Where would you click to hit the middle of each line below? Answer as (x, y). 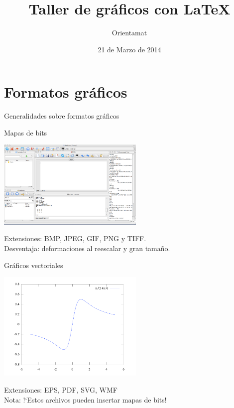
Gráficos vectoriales (34, 265)
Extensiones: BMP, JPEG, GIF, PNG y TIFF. (75, 238)
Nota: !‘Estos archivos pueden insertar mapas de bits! (85, 399)
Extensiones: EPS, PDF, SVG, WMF (61, 390)
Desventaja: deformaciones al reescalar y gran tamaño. (87, 248)
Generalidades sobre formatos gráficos (62, 116)
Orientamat (129, 33)
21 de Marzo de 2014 (129, 49)
